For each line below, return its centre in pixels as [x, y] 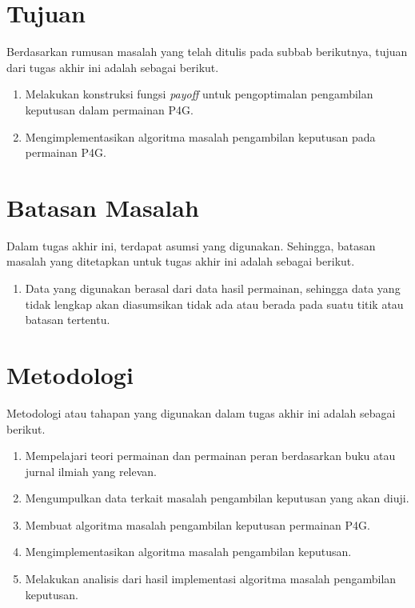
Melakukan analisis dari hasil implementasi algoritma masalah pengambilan [211, 579]
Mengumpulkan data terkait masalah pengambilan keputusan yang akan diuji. [217, 498]
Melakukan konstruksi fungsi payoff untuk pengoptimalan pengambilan [199, 94]
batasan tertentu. [68, 320]
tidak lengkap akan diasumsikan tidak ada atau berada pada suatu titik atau [214, 304]
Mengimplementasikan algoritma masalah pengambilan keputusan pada [200, 136]
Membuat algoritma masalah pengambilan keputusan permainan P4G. [198, 524]
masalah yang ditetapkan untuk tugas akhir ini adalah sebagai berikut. [181, 261]
